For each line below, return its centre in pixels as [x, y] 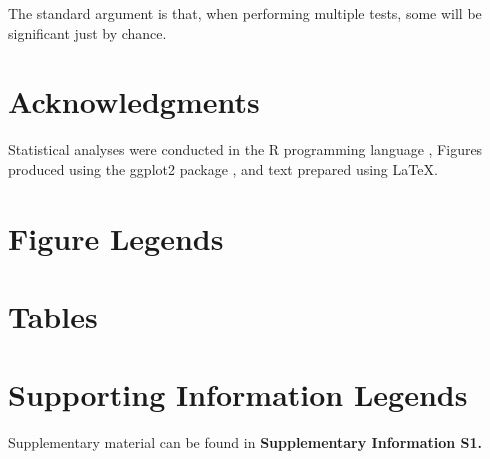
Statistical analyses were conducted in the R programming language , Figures [245, 149]
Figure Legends [116, 237]
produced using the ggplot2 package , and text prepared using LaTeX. [223, 168]
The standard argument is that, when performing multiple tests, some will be [245, 13]
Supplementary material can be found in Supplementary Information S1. [245, 442]
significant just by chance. [87, 32]
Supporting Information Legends [238, 394]
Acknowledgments [134, 101]
